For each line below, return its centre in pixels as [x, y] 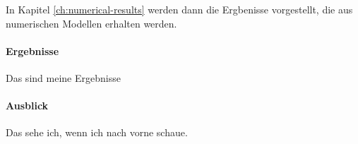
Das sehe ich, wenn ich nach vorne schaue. [97, 132]
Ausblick [27, 106]
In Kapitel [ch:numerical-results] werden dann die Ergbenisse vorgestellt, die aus [179, 9]
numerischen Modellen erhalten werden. [91, 23]
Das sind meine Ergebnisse [63, 77]
